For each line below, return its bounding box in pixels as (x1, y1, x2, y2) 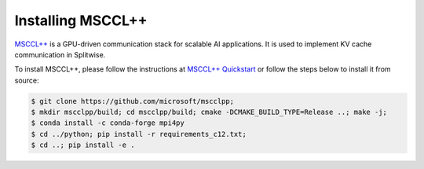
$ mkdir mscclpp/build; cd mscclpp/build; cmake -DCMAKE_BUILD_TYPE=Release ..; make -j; (31, 108, 388, 117)
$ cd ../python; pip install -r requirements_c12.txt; (31, 130, 247, 138)
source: (14, 75, 39, 85)
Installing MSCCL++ (14, 12, 148, 29)
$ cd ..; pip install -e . (31, 141, 135, 149)
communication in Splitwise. (14, 50, 106, 59)
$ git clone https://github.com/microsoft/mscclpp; (31, 97, 235, 105)
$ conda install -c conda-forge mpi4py (31, 119, 185, 127)
